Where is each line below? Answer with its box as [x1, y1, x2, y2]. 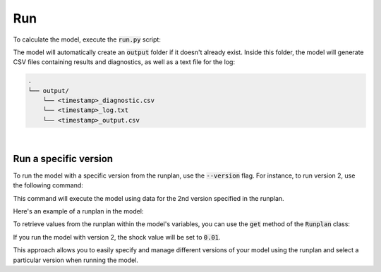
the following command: [13, 181, 84, 190]
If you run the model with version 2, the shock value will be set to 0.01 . [13, 233, 222, 241]
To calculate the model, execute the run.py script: [13, 35, 162, 44]
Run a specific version [13, 152, 113, 165]
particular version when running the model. [13, 256, 139, 264]
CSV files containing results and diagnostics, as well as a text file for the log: [13, 58, 236, 66]
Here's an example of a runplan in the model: [13, 206, 144, 215]
